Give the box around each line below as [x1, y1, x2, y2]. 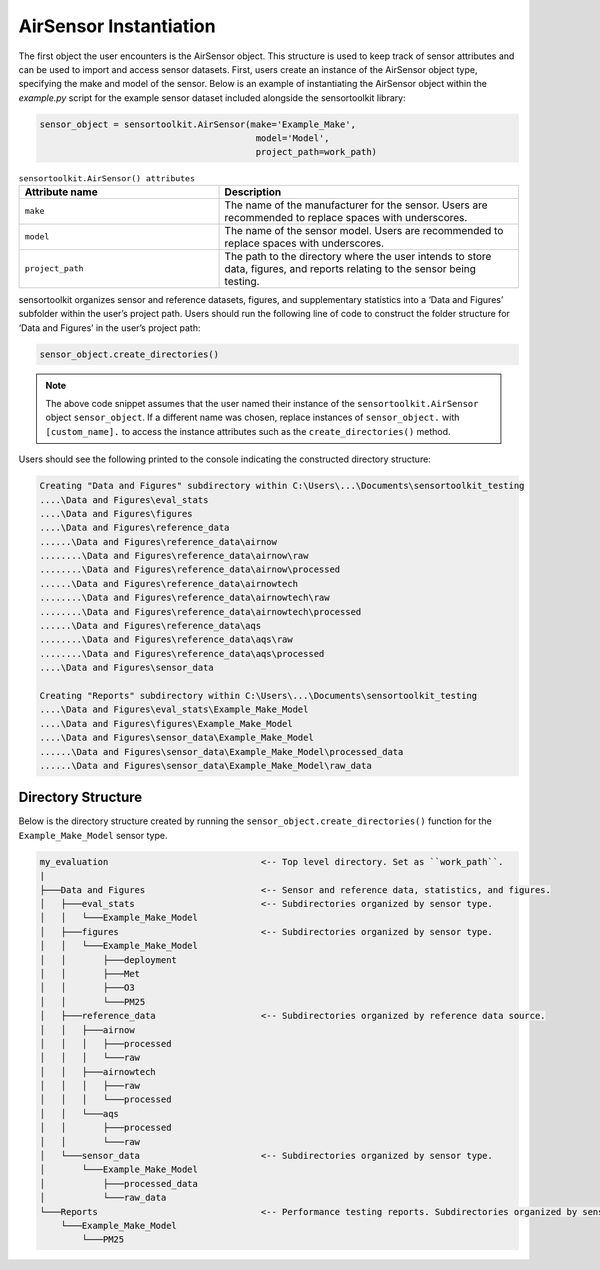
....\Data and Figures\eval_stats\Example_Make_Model [39, 704, 309, 715]
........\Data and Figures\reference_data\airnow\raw [39, 550, 309, 562]
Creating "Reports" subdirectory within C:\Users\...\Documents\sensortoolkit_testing [39, 690, 478, 701]
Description [224, 185, 282, 199]
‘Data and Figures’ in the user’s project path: [18, 321, 201, 334]
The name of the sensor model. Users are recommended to [224, 223, 504, 237]
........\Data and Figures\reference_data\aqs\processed [39, 648, 325, 659]
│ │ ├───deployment [39, 954, 177, 965]
